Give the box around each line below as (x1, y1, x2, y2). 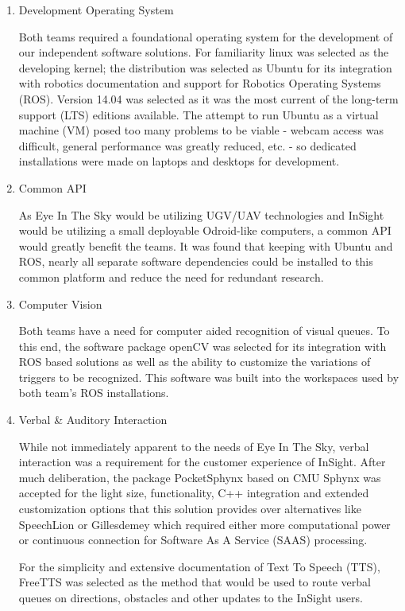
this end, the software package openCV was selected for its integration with (18, 337, 387, 354)
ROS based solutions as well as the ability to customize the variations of (18, 353, 371, 370)
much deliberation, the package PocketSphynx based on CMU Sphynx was (18, 469, 381, 485)
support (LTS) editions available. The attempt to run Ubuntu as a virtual (18, 106, 379, 123)
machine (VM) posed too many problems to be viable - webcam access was (18, 122, 384, 138)
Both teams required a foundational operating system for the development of (18, 28, 393, 45)
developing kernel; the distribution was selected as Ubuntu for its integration (18, 59, 392, 76)
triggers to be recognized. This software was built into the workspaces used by (18, 368, 399, 385)
